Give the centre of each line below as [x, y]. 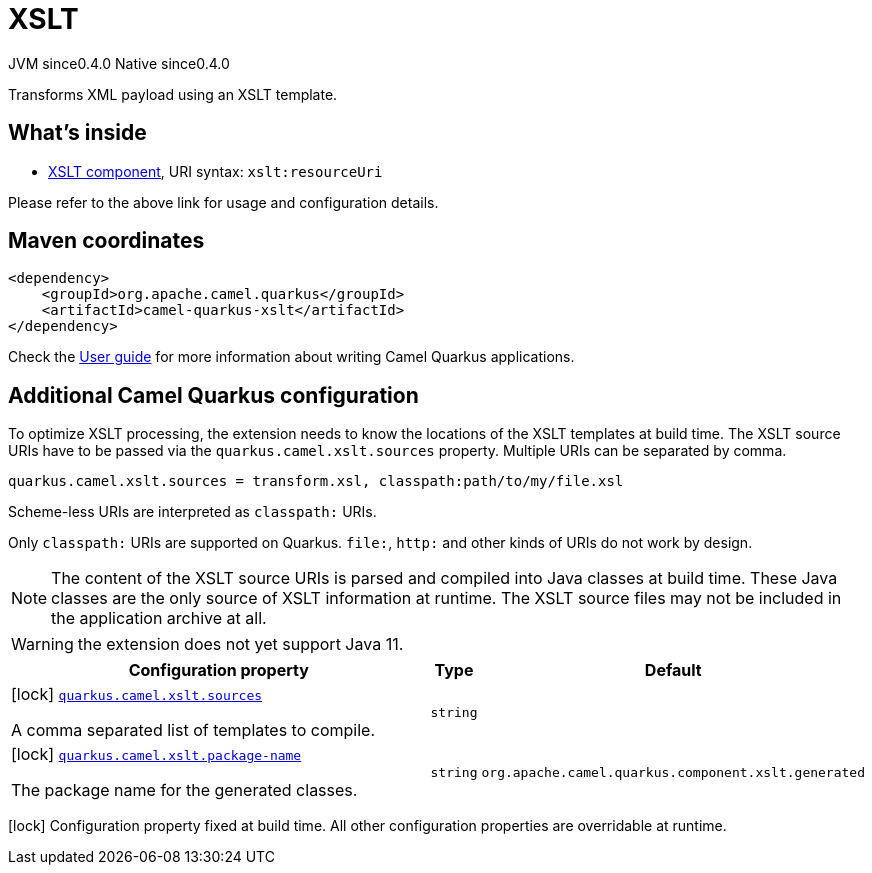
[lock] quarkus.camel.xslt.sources [137, 694]
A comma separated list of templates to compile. [193, 730]
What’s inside [77, 133]
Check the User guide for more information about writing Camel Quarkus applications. [291, 357]
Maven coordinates [106, 241]
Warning [42, 644]
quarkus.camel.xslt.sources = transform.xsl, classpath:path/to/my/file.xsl [316, 481]
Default [673, 670]
